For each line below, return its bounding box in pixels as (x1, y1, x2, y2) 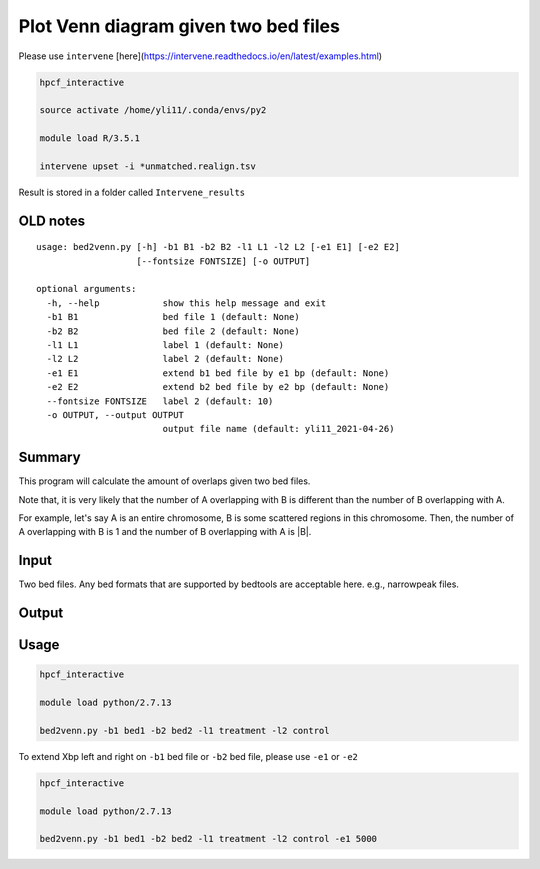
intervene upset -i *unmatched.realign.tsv (39, 160, 257, 172)
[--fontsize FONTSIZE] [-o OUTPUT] (136, 255, 311, 267)
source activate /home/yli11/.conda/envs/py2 (39, 105, 267, 116)
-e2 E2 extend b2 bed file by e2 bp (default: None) (46, 381, 390, 393)
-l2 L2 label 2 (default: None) (46, 353, 285, 365)
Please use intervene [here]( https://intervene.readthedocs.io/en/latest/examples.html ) (18, 50, 383, 62)
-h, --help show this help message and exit (46, 297, 327, 309)
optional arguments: (36, 283, 137, 295)
